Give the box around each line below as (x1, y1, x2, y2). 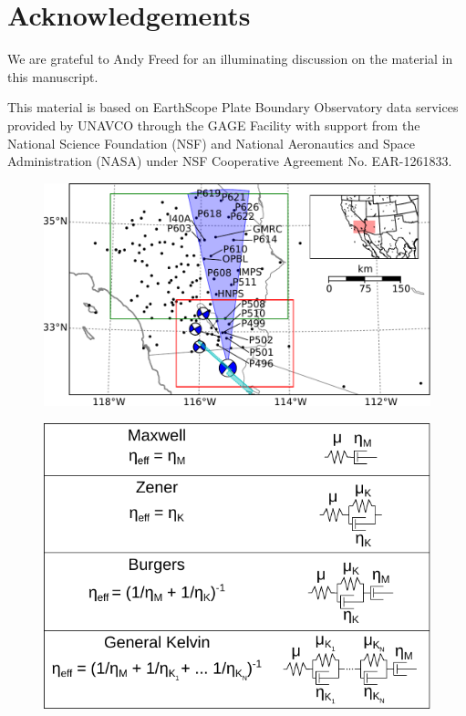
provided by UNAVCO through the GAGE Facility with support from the (7, 115, 420, 134)
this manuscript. (7, 67, 98, 86)
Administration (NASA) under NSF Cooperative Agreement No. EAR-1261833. (7, 151, 452, 171)
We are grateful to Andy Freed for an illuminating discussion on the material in (7, 49, 453, 68)
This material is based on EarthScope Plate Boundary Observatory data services (7, 98, 459, 117)
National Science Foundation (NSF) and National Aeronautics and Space (7, 133, 416, 152)
